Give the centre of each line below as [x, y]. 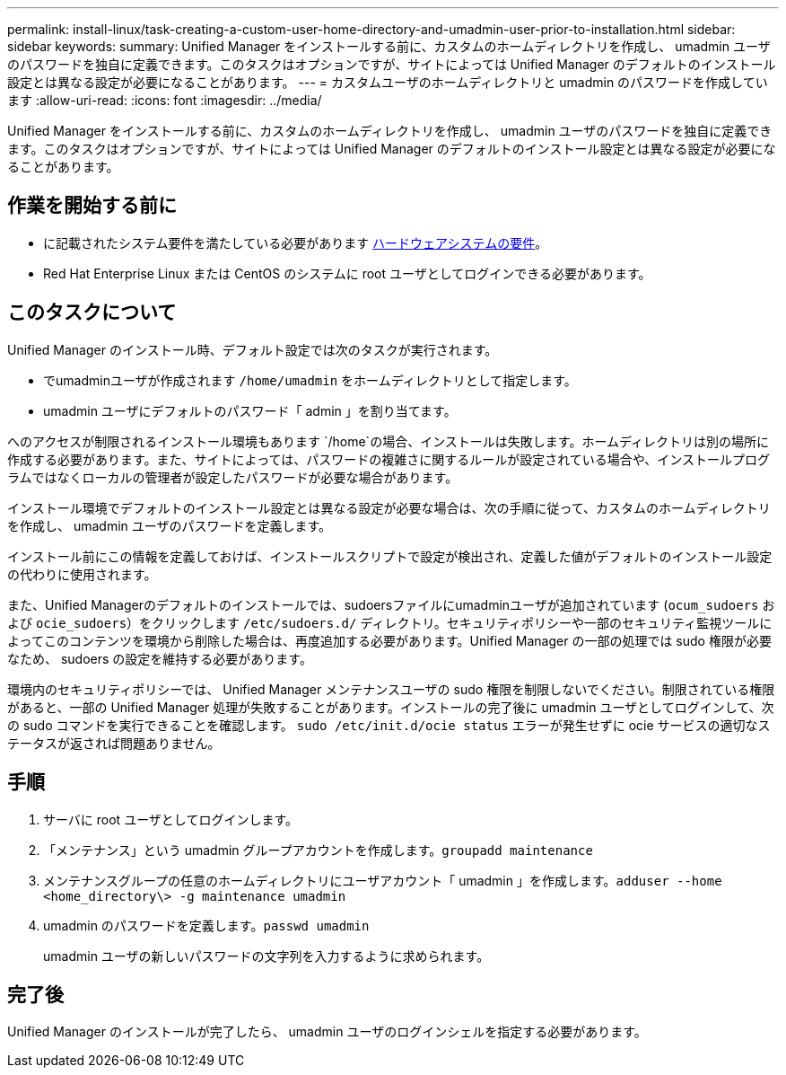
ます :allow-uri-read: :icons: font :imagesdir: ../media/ [165, 100]
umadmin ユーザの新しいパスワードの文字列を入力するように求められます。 [266, 956]
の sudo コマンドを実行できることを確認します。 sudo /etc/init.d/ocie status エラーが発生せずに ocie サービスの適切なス [389, 725]
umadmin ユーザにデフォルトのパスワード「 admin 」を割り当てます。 [250, 410]
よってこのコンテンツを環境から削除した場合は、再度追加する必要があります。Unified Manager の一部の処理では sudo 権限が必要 [389, 640]
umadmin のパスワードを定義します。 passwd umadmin [206, 925]
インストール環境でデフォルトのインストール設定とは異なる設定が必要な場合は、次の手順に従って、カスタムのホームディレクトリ [389, 507]
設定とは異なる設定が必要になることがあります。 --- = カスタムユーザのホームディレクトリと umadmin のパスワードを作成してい [388, 82]
